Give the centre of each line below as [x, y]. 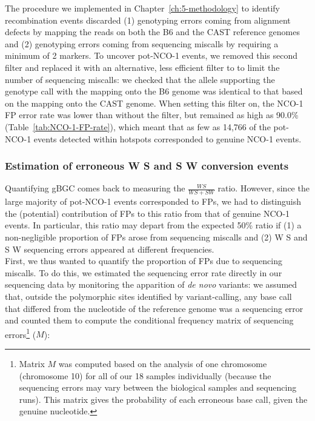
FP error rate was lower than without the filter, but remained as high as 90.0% [152, 115]
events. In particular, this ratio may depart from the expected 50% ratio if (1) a [153, 225]
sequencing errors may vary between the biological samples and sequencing [158, 387]
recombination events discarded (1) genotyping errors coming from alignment [148, 20]
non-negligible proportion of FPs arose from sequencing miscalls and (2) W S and [156, 237]
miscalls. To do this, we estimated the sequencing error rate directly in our [144, 272]
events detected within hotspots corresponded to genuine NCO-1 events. [167, 138]
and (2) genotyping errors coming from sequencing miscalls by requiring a [142, 43]
